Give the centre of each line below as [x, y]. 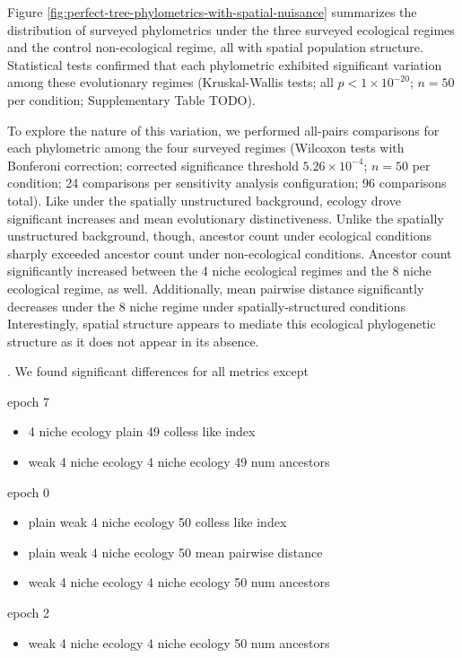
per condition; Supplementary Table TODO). [131, 99]
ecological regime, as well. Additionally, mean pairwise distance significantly [216, 288]
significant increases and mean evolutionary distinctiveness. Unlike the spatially [226, 218]
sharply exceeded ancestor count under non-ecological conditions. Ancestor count [230, 253]
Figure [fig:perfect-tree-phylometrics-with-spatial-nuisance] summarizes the [212, 12]
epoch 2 [29, 613]
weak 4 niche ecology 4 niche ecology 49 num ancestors [179, 462]
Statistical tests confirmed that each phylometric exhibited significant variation [225, 64]
